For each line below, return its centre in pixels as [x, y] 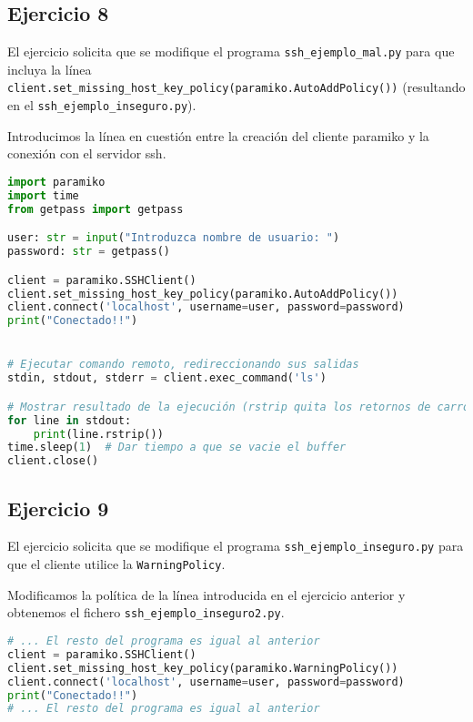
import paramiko [56, 182]
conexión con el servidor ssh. [87, 153]
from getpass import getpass [96, 209]
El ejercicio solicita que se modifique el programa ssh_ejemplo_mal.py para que [231, 51]
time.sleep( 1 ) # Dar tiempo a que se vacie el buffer [177, 447]
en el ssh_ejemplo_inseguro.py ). [102, 105]
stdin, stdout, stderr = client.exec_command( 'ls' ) [167, 378]
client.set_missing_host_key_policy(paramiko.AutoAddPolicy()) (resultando [236, 87]
